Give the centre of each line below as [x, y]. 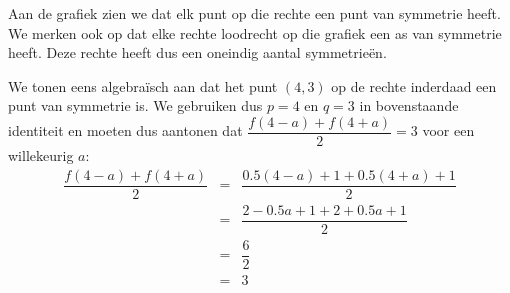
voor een [448, 130]
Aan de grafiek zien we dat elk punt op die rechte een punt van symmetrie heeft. [254, 13]
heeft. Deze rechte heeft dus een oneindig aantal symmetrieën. [197, 52]
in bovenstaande [409, 105]
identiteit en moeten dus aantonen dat [125, 130]
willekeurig [41, 155]
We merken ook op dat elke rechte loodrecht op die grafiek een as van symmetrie [255, 32]
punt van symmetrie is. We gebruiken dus [135, 105]
